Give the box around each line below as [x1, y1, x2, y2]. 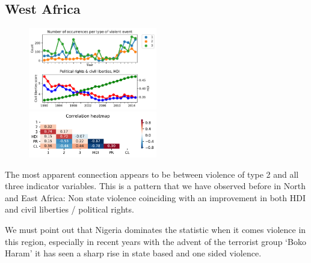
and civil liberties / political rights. [5, 203, 134, 216]
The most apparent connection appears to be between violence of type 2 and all [5, 168, 299, 180]
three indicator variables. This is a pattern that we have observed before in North [5, 180, 306, 192]
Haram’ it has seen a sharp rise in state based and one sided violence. [5, 247, 262, 259]
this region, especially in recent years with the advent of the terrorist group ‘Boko [5, 235, 306, 247]
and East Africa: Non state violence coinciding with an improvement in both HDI [5, 191, 306, 204]
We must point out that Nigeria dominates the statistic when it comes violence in [5, 223, 306, 235]
